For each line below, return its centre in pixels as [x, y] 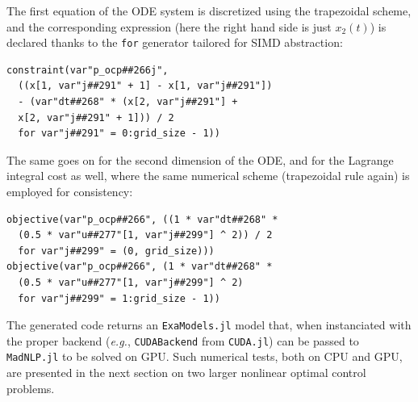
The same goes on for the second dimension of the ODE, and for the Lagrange [200, 159]
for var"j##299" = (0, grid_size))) [116, 251]
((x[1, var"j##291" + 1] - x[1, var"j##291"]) [145, 86]
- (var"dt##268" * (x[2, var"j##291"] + [128, 102]
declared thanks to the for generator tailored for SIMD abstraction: [175, 42]
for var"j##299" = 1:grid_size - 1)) [119, 298]
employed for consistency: [70, 191]
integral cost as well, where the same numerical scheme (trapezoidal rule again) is [208, 176]
